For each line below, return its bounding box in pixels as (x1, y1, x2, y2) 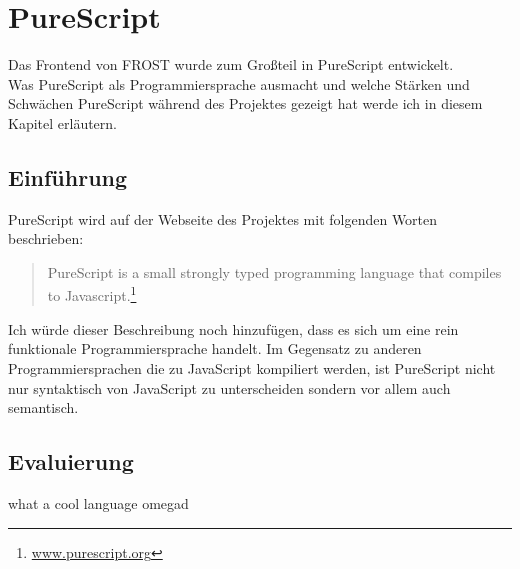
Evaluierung (8, 446, 134, 477)
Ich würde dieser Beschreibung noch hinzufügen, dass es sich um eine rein (8, 318, 459, 339)
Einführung (8, 161, 128, 192)
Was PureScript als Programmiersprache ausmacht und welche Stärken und (8, 73, 470, 94)
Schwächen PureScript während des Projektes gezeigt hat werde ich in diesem (8, 93, 483, 114)
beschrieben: (8, 228, 84, 249)
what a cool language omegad (8, 492, 189, 513)
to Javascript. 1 (47, 282, 137, 306)
